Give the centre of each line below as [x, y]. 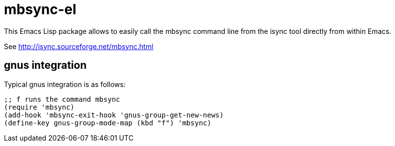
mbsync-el [40, 9]
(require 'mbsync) [39, 107]
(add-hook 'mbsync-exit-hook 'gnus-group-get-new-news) [114, 115]
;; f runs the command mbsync [62, 99]
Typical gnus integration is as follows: [65, 84]
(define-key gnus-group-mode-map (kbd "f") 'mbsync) [108, 123]
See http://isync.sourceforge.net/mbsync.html [79, 46]
